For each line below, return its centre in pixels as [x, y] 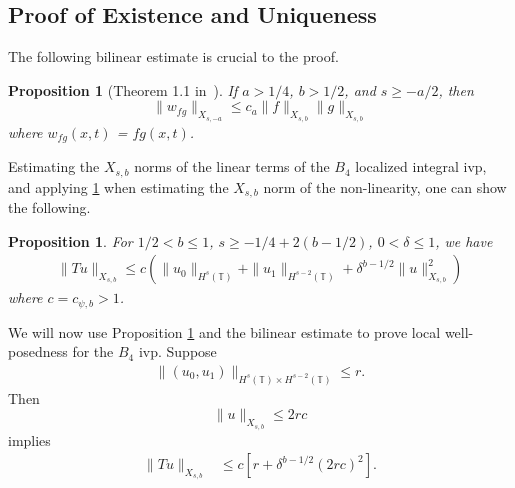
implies [29, 439]
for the [93, 351]
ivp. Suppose [177, 351]
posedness [38, 351]
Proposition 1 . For [70, 240]
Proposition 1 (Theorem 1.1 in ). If [123, 89]
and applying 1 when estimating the [118, 186]
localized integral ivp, [421, 166]
